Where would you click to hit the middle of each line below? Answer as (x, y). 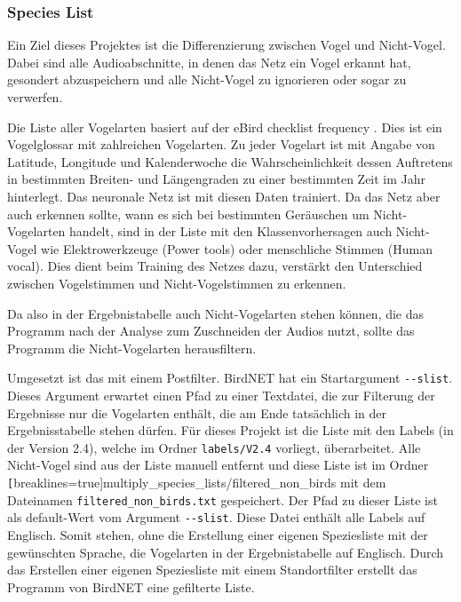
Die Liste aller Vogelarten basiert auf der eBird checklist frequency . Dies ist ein (225, 127)
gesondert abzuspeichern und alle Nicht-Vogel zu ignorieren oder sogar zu (207, 79)
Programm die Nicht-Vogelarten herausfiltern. (132, 348)
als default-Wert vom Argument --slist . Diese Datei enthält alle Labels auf (216, 517)
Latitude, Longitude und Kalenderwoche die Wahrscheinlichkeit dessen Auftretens (230, 161)
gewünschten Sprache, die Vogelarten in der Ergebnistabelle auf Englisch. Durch (226, 552)
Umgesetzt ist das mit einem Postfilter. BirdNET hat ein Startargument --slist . (230, 378)
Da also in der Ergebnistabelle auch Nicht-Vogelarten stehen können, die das (216, 313)
